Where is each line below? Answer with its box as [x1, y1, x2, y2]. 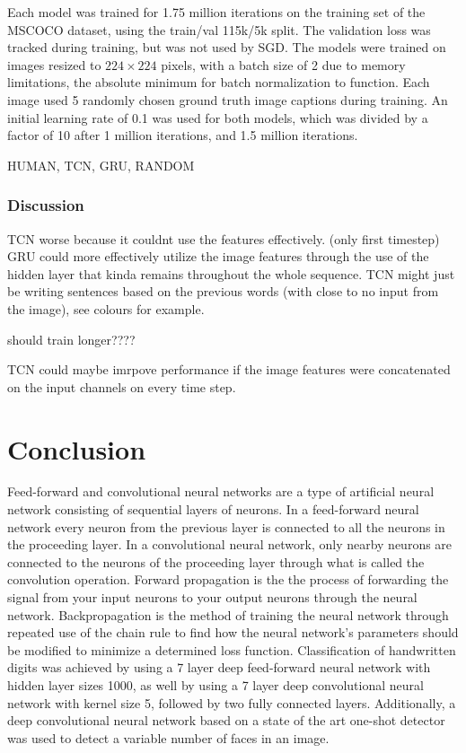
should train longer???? [7, 329, 136, 348]
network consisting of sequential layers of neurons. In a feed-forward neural [7, 500, 419, 519]
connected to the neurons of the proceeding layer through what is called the [7, 552, 425, 571]
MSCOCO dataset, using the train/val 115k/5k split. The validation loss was [7, 20, 431, 39]
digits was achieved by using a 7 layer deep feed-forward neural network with [7, 658, 431, 677]
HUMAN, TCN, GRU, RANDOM [7, 155, 195, 174]
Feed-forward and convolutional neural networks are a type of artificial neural [7, 482, 435, 501]
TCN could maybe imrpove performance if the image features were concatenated [7, 360, 451, 379]
